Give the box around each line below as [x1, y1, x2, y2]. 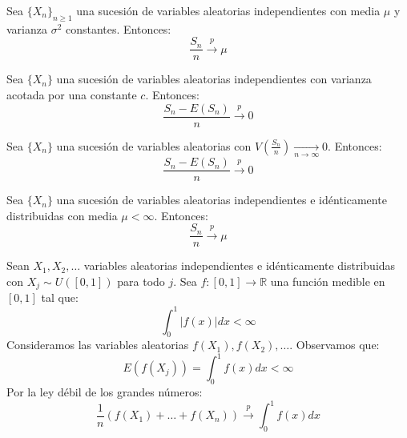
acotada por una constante [6, 86, 137, 103]
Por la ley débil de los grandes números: [6, 384, 203, 400]
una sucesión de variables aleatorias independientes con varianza [56, 70, 372, 87]
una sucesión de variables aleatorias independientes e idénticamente [56, 191, 387, 208]
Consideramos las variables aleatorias [6, 336, 189, 353]
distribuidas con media [6, 207, 118, 223]
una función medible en [270, 273, 385, 289]
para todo [117, 273, 165, 289]
